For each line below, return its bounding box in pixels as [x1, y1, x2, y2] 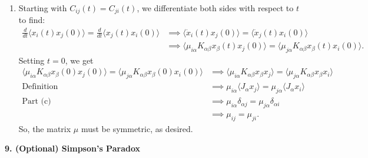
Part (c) [22, 97, 51, 106]
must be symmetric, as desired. [81, 122, 193, 134]
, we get [65, 54, 94, 66]
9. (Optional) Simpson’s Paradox [5, 142, 141, 154]
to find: [18, 14, 45, 26]
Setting [18, 54, 45, 66]
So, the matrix [18, 122, 71, 134]
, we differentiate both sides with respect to [137, 2, 294, 14]
